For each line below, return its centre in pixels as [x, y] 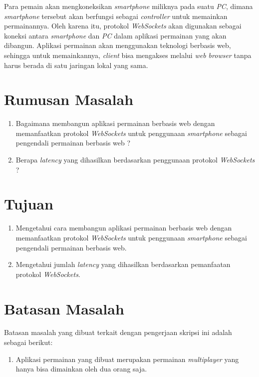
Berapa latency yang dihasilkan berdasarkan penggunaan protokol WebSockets [135, 160]
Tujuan [29, 204]
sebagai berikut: [28, 342]
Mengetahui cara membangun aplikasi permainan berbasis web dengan [124, 228]
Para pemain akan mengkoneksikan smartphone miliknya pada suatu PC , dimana [129, 6]
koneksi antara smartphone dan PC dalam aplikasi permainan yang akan [115, 35]
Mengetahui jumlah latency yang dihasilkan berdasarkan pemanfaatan [123, 264]
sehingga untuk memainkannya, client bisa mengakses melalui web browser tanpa [128, 55]
